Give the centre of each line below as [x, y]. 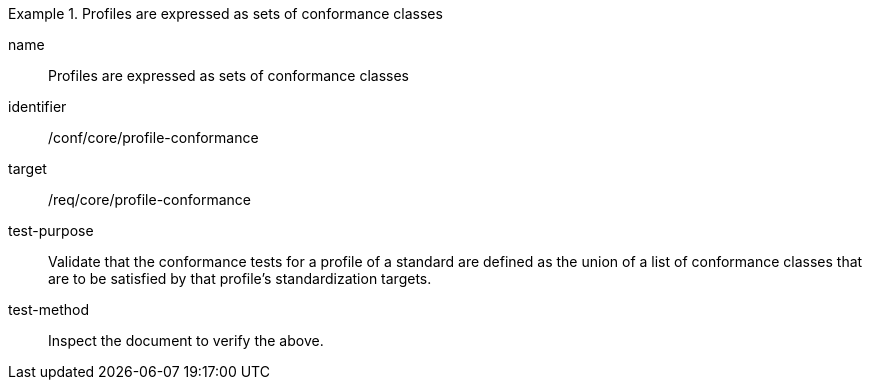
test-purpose [51, 230]
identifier [37, 106]
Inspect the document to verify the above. [186, 340]
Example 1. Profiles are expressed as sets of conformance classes [225, 13]
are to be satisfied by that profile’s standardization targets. [240, 278]
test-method [48, 309]
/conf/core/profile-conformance [153, 137]
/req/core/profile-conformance [149, 199]
